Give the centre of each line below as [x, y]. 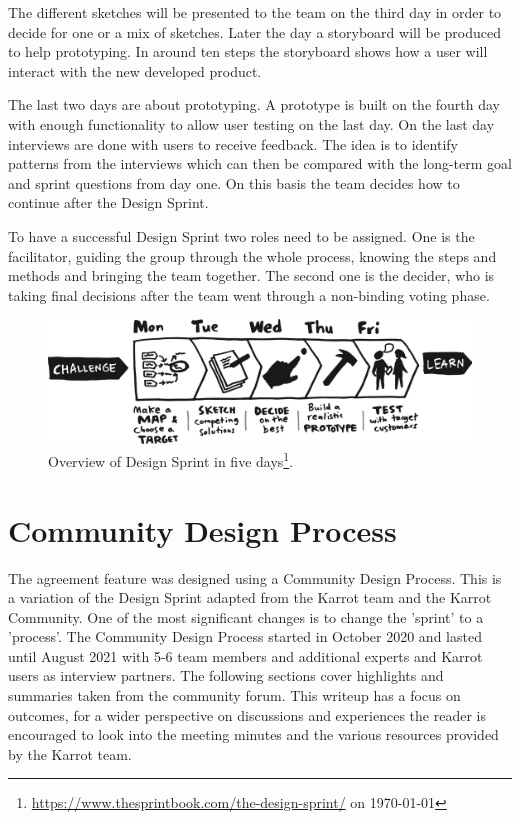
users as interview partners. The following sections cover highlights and [226, 675]
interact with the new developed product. [135, 70]
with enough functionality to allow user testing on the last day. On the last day [251, 123]
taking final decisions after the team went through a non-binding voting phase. [249, 294]
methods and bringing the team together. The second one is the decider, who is [251, 275]
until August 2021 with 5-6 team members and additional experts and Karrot [245, 655]
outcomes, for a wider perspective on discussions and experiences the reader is [247, 714]
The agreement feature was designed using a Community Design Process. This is [255, 577]
